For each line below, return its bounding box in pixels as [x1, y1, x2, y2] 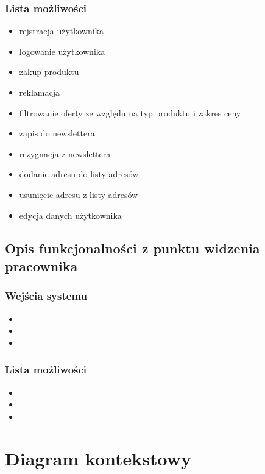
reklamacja [19, 86, 60, 98]
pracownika [5, 256, 78, 275]
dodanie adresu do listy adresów [19, 168, 139, 180]
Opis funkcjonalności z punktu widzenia [5, 238, 260, 257]
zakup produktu [19, 65, 79, 78]
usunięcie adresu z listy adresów [19, 188, 138, 200]
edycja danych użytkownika [19, 208, 122, 221]
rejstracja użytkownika [19, 24, 104, 37]
